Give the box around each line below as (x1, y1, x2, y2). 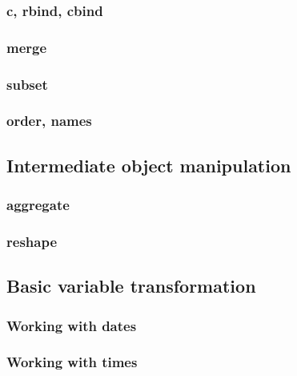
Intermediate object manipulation (6, 152, 291, 177)
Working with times (6, 352, 138, 372)
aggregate (6, 195, 70, 215)
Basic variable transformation (6, 273, 256, 298)
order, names (6, 111, 92, 131)
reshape (6, 231, 58, 251)
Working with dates (6, 315, 137, 335)
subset (6, 74, 48, 94)
